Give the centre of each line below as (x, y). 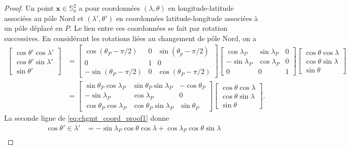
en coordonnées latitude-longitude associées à (187, 18)
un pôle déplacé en (33, 28)
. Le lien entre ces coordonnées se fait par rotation (148, 28)
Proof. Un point (29, 8)
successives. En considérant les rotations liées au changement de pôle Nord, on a (130, 38)
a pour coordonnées (110, 8)
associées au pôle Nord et (44, 18)
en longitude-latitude (201, 8)
